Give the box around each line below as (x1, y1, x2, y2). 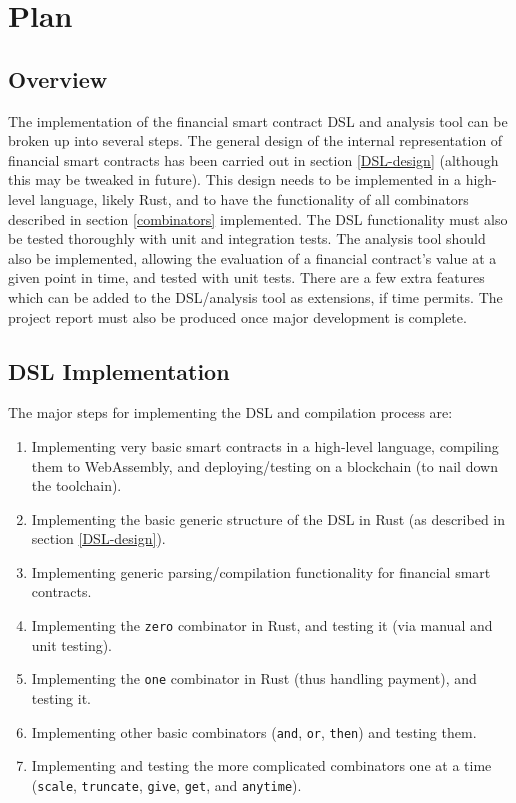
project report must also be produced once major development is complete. (8, 306, 467, 327)
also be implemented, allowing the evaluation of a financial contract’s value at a (8, 247, 497, 268)
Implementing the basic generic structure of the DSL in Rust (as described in (31, 508, 506, 529)
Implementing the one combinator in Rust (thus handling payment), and (31, 668, 477, 689)
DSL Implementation (8, 355, 230, 386)
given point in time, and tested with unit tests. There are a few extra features (8, 267, 485, 288)
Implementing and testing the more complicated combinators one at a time (31, 755, 492, 776)
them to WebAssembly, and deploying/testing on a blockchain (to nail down (31, 455, 498, 476)
